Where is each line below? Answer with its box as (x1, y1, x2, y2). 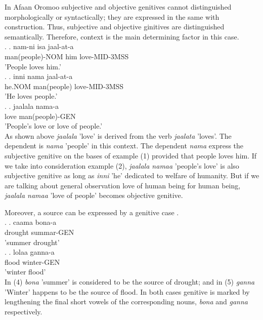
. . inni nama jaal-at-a (5, 71, 73, 82)
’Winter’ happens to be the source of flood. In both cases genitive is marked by (5, 286, 250, 297)
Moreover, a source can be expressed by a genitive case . (5, 207, 179, 217)
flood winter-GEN (5, 256, 60, 267)
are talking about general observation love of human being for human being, (5, 180, 241, 190)
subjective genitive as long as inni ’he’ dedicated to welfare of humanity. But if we (5, 170, 259, 181)
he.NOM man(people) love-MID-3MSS (5, 81, 124, 91)
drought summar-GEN (5, 227, 74, 237)
